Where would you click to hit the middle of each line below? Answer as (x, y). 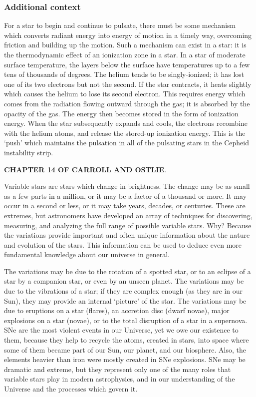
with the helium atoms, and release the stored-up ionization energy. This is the (125, 133)
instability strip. (29, 152)
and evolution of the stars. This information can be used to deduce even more (123, 244)
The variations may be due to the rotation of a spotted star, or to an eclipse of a (128, 271)
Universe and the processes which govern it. (71, 389)
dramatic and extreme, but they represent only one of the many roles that (118, 369)
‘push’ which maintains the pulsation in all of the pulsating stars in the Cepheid (127, 143)
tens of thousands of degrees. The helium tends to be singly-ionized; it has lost (124, 74)
